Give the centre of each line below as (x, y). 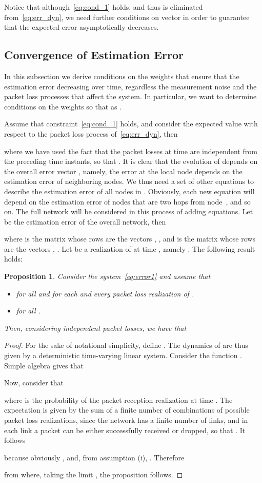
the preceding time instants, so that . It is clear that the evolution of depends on (131, 161)
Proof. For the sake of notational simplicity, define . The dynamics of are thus (126, 345)
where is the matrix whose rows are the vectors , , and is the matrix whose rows (130, 239)
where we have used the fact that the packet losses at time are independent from (131, 151)
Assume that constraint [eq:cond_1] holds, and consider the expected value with (131, 124)
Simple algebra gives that (44, 365)
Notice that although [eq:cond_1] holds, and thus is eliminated (104, 7)
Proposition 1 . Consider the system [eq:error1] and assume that (107, 276)
